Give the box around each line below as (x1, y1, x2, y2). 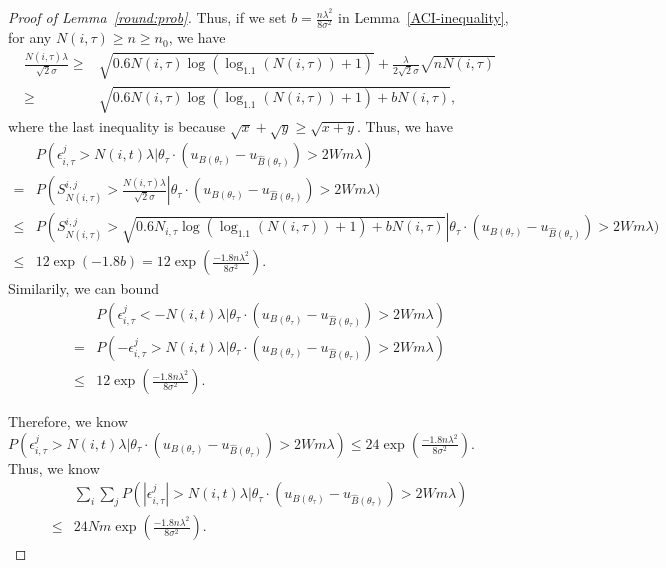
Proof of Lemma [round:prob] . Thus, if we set (8, 7, 287, 28)
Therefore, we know (8, 411, 128, 432)
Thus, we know (8, 457, 100, 478)
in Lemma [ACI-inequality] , (338, 7, 509, 28)
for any (8, 27, 52, 48)
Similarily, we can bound (8, 278, 159, 299)
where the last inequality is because (8, 115, 226, 136)
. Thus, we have (356, 115, 454, 136)
